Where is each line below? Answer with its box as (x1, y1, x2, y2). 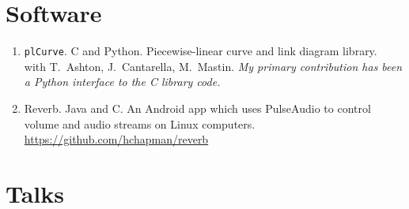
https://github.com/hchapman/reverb (24, 131, 209, 147)
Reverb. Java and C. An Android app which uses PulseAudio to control (24, 99, 371, 116)
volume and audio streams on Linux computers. (24, 115, 256, 132)
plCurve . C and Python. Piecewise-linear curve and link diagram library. (24, 43, 377, 59)
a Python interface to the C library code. (24, 73, 221, 90)
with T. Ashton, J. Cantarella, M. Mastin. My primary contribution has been (24, 58, 403, 74)
